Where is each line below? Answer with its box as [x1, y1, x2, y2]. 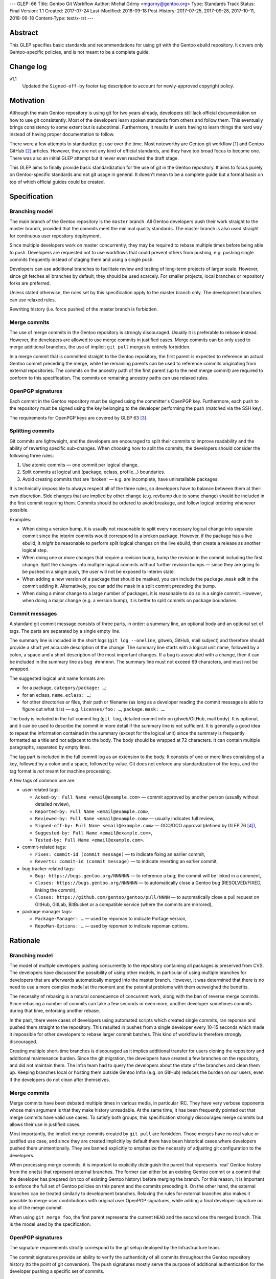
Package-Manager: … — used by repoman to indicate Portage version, [35, 916, 187, 922]
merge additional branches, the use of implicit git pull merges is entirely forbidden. [9, 344, 191, 350]
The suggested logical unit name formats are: [9, 675, 105, 681]
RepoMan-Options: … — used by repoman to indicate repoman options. [35, 922, 189, 929]
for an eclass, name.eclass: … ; [22, 692, 91, 698]
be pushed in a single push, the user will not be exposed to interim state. [22, 568, 175, 575]
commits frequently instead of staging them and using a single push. [9, 256, 154, 262]
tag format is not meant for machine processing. [9, 768, 111, 774]
